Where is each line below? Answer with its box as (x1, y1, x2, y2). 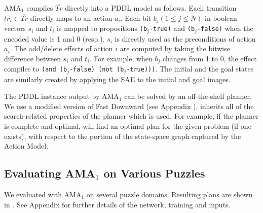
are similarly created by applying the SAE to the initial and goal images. (4, 74, 231, 84)
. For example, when (89, 53, 153, 63)
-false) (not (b (69, 66, 124, 74)
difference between (4, 53, 61, 63)
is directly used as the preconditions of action (115, 33, 256, 44)
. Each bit (120, 12, 152, 23)
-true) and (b (149, 23, 195, 33)
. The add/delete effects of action (10, 43, 113, 54)
